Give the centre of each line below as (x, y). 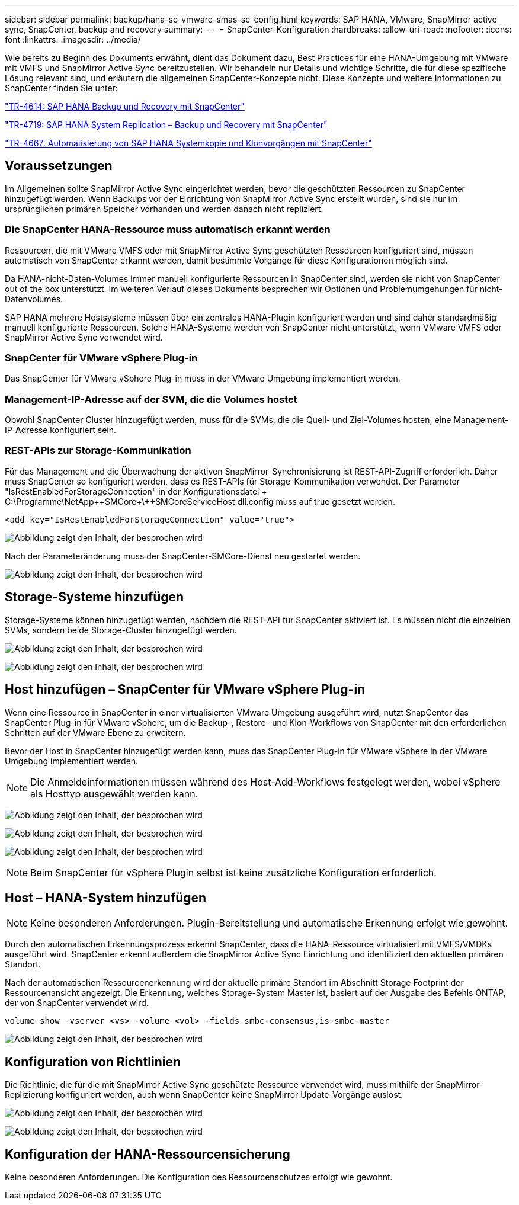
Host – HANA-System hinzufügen (106, 898)
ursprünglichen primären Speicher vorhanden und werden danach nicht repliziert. (164, 209)
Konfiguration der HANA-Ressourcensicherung (148, 1154)
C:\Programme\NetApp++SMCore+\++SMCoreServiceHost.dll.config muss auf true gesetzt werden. (200, 501)
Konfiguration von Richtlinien (93, 1062)
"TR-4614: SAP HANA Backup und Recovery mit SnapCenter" (125, 106)
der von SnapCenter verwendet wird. (77, 1003)
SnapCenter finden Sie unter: (61, 88)
